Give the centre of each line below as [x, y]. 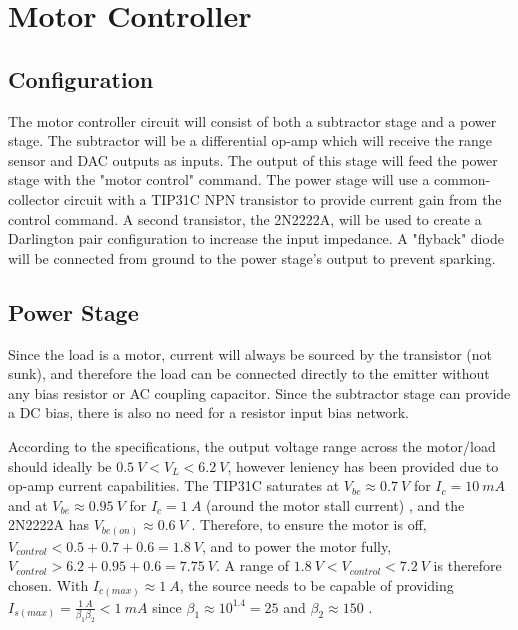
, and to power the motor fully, [296, 545]
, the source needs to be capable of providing [316, 584]
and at [28, 504]
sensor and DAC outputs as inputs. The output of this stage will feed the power [253, 159]
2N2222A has [48, 524]
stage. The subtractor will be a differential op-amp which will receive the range [250, 140]
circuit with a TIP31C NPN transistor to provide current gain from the [283, 198]
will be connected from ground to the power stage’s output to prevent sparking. [252, 257]
